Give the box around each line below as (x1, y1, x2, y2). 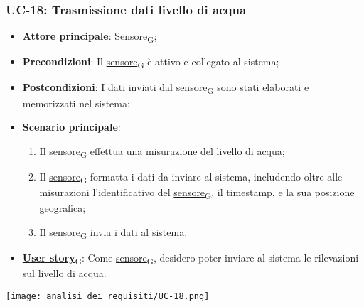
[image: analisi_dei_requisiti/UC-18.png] (6, 291, 210, 301)
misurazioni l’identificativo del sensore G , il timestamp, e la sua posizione (39, 185, 355, 201)
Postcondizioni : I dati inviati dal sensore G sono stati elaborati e (22, 80, 309, 97)
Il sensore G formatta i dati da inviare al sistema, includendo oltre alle (39, 168, 343, 185)
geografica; (39, 200, 86, 215)
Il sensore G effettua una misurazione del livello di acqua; (39, 143, 285, 160)
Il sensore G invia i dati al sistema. (39, 224, 188, 241)
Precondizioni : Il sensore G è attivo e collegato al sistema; (22, 54, 279, 71)
